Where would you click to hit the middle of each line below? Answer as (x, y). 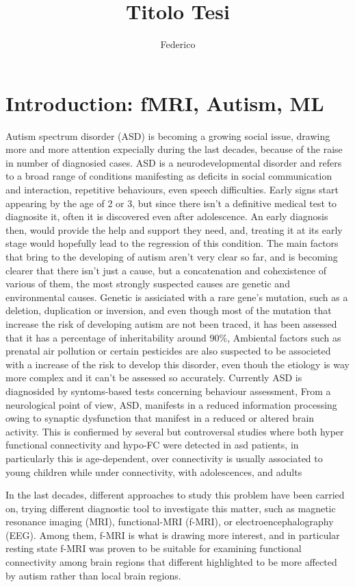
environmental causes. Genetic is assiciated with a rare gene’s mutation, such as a (177, 297)
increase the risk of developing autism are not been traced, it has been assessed (171, 323)
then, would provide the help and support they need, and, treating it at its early (174, 229)
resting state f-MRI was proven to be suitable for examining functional (154, 548)
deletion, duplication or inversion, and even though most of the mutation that (169, 310)
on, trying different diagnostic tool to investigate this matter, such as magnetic (171, 508)
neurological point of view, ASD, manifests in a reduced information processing (171, 404)
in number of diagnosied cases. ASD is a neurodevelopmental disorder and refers (174, 162)
